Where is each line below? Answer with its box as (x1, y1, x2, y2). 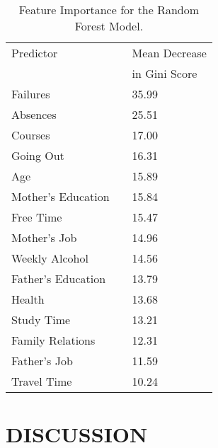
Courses (11, 127, 50, 143)
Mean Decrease (132, 45, 207, 61)
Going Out (11, 147, 64, 163)
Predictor (11, 45, 58, 61)
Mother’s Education (11, 188, 110, 205)
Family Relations (11, 332, 96, 348)
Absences (11, 106, 57, 122)
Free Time (11, 209, 62, 225)
